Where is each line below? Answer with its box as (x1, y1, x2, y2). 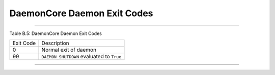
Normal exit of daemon (41, 46, 97, 53)
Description (41, 40, 70, 47)
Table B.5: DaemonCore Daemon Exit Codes (9, 30, 102, 36)
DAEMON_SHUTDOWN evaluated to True (41, 53, 122, 60)
